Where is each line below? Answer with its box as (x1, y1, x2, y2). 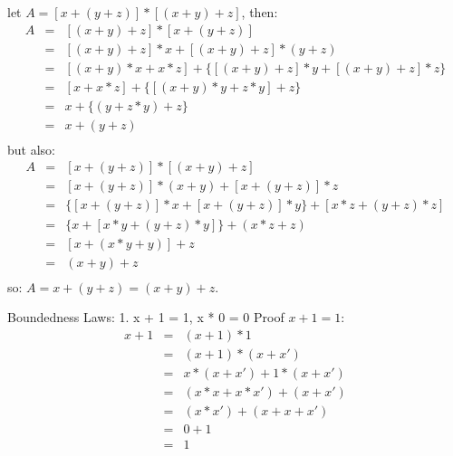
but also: (7, 139, 55, 158)
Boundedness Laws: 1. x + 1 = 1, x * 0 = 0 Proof (7, 308, 284, 327)
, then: (241, 3, 278, 21)
